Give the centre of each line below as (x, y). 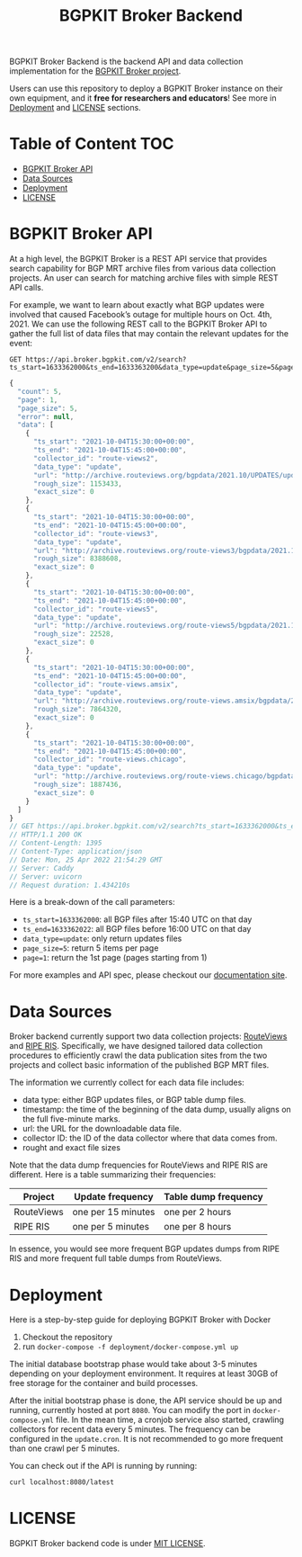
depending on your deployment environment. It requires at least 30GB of (144, 1374)
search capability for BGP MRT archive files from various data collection (143, 268)
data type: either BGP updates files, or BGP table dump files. (134, 1100)
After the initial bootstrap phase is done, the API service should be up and (146, 1400)
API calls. (27, 288)
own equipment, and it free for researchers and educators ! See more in (143, 98)
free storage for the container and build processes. (104, 1383)
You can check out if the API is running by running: (103, 1466)
